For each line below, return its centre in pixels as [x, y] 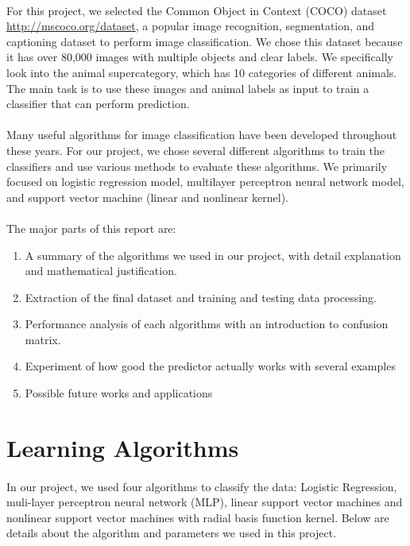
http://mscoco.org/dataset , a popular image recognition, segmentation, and [191, 26]
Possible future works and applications [119, 393]
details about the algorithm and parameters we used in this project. [172, 533]
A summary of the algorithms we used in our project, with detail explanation [213, 255]
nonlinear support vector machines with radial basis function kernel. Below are [198, 517]
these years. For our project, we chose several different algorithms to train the [196, 150]
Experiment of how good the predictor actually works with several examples [210, 366]
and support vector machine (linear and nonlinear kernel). [147, 197]
